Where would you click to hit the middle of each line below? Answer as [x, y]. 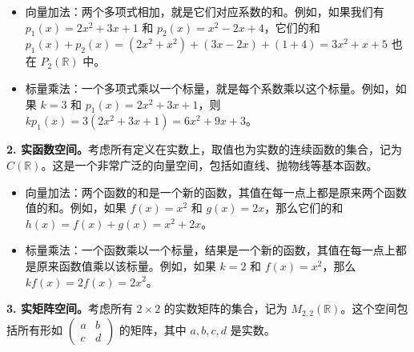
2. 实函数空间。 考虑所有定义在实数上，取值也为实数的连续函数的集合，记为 [204, 149]
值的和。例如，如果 [76, 208]
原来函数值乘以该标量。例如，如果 [126, 265]
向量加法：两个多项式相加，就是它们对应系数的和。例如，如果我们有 [205, 11]
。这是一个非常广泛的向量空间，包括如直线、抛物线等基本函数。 [209, 164]
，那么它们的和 [304, 208]
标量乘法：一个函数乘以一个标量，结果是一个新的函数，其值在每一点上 [210, 250]
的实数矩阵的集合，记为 [225, 308]
